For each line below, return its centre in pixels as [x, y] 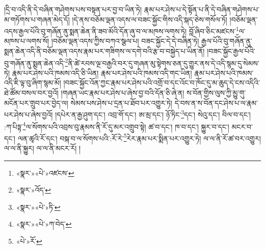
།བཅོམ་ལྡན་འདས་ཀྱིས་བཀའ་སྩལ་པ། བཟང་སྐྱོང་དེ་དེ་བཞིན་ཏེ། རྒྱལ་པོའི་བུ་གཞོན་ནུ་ [152, 41]
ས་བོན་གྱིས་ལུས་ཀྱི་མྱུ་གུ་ [216, 93]
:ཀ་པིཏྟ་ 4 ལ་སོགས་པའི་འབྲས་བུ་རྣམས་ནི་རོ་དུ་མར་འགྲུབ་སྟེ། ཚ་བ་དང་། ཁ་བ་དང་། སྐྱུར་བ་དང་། [117, 126]
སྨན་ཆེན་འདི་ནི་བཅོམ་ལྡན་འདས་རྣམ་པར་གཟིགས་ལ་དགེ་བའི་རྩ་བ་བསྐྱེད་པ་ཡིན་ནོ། [104, 51]
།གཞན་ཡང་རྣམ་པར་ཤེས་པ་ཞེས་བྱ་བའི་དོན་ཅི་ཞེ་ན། [123, 93]
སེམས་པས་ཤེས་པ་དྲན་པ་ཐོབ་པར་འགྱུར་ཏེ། [121, 102]
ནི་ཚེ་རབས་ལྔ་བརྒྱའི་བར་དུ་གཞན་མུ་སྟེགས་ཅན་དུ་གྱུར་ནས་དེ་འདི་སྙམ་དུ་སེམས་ [164, 63]
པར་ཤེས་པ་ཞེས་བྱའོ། [29, 114]
